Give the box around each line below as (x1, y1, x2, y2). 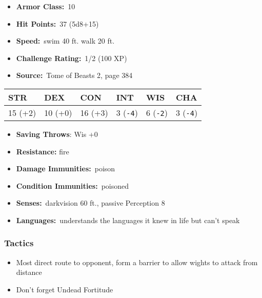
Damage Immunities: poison (16, 163, 115, 174)
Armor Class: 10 (16, 1, 75, 11)
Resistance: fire (16, 146, 69, 156)
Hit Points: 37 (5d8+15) (16, 18, 99, 29)
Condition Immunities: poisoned (16, 180, 129, 191)
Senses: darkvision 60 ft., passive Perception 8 (16, 197, 165, 208)
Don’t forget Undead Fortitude (16, 284, 113, 294)
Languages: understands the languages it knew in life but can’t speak (16, 214, 240, 225)
